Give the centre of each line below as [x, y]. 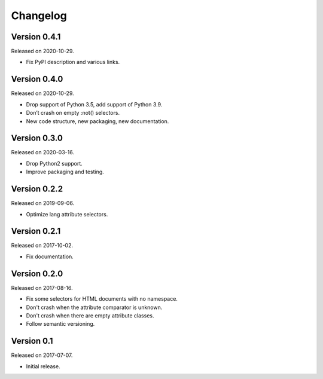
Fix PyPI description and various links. [73, 62]
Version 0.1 [32, 341]
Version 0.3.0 [37, 138]
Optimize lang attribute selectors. [67, 214]
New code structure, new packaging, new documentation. [97, 121]
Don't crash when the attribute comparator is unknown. [94, 307]
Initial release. [43, 366]
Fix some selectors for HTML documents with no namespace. [102, 299]
